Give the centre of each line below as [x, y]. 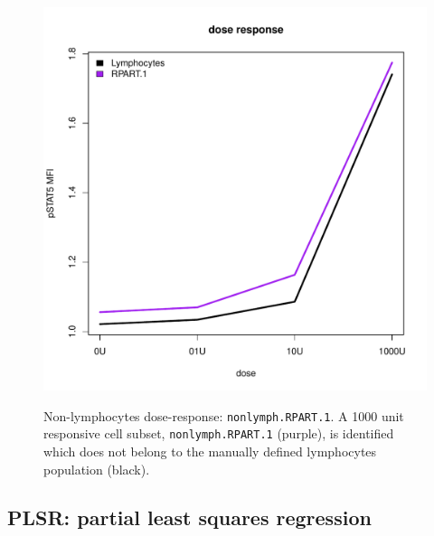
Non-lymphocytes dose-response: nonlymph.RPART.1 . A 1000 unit [224, 415]
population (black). [97, 469]
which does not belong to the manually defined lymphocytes [210, 451]
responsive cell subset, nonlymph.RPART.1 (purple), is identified [219, 433]
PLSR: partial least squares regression [189, 517]
